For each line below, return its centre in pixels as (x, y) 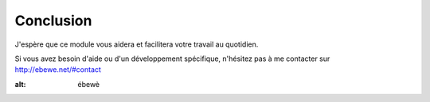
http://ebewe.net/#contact (58, 70)
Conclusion (53, 21)
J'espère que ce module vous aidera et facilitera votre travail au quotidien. (137, 44)
